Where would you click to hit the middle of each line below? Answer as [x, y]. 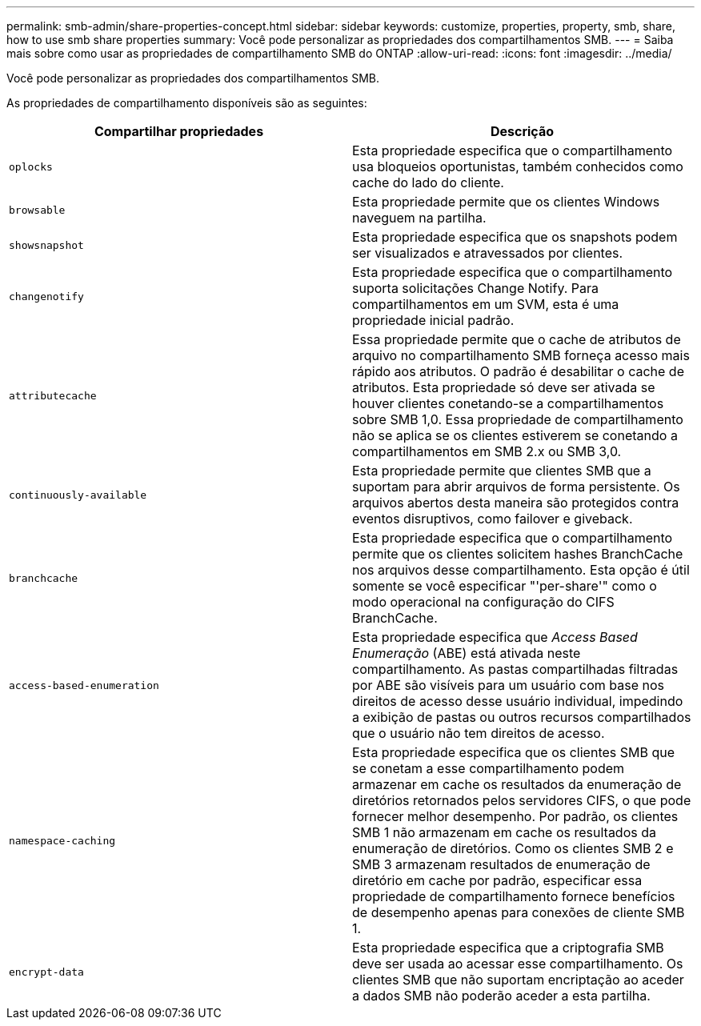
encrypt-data [46, 972]
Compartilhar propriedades [179, 131]
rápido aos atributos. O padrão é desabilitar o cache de [518, 371]
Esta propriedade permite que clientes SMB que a [502, 471]
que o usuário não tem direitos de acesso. [479, 733]
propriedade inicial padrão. [433, 320]
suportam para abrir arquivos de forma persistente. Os [516, 487]
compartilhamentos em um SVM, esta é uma [486, 304]
